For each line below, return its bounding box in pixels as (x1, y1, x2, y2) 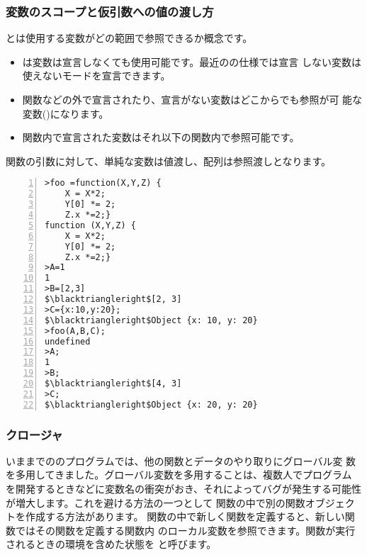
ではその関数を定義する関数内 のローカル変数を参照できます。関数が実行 (15, 522, 356, 537)
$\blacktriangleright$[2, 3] (45, 294, 182, 304)
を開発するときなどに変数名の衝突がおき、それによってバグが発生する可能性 (6, 481, 361, 496)
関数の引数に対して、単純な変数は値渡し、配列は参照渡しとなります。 (6, 153, 332, 168)
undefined (45, 336, 91, 347)
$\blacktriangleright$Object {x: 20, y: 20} (45, 399, 258, 410)
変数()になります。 (22, 106, 109, 120)
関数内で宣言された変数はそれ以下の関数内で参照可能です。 (22, 130, 300, 145)
